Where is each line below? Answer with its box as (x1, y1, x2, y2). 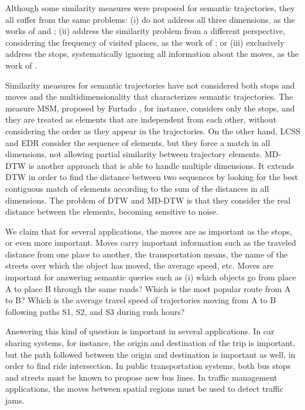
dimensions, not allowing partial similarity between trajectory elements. (5, 148, 262, 160)
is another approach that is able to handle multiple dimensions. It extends (28, 159, 294, 171)
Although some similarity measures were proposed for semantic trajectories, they (5, 2, 295, 13)
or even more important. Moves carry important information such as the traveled (5, 236, 296, 249)
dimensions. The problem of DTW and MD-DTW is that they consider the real (5, 194, 291, 206)
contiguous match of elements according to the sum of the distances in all (5, 182, 269, 194)
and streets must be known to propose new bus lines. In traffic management (5, 371, 277, 383)
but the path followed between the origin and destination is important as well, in (5, 348, 296, 360)
